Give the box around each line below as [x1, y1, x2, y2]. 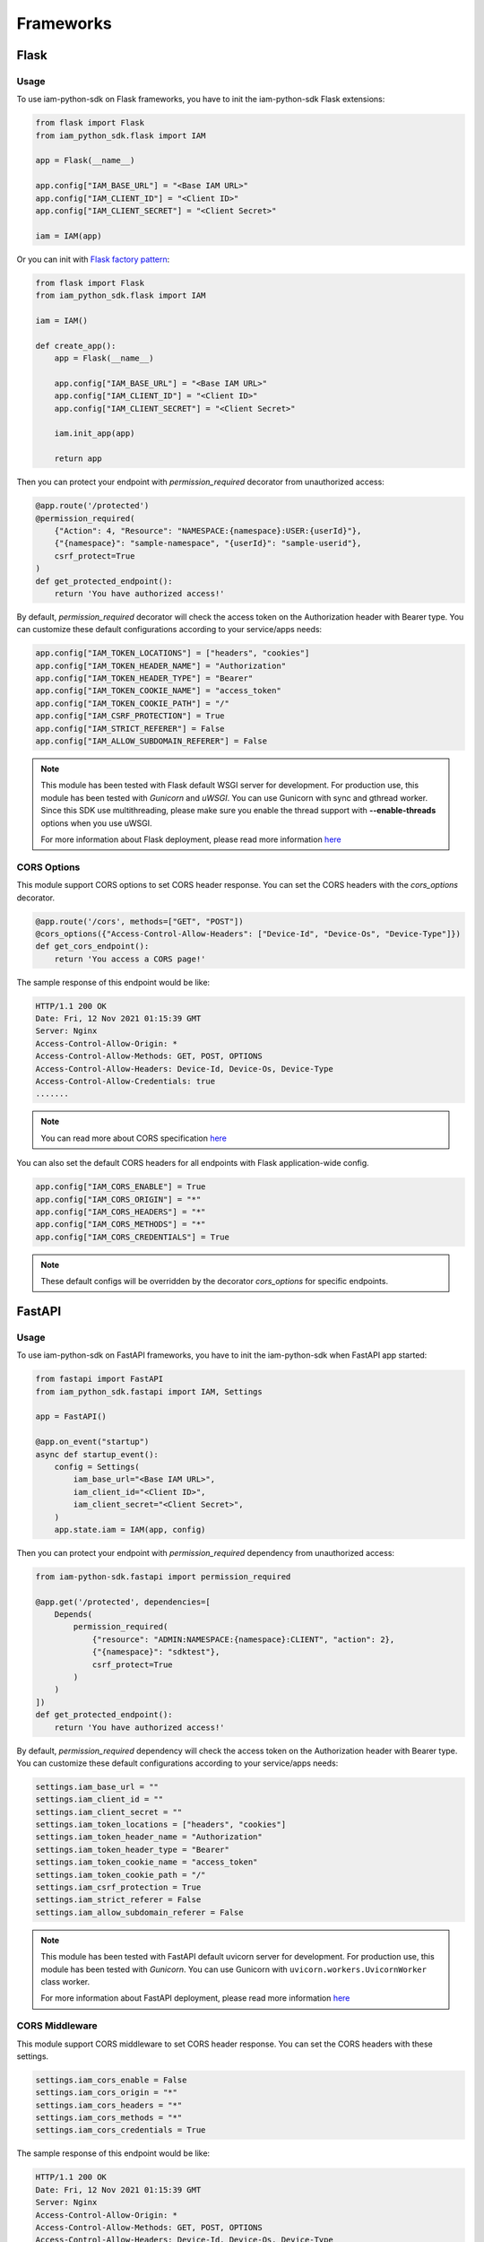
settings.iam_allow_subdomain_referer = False [35, 1907, 244, 1917]
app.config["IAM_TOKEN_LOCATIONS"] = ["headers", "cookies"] [35, 648, 310, 658]
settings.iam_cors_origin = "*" [35, 2088, 178, 2098]
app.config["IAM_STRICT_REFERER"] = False [35, 723, 225, 734]
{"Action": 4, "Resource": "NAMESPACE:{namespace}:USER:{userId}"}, [54, 526, 362, 535]
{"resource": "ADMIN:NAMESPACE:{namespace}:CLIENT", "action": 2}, [91, 1634, 395, 1645]
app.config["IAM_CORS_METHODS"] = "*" [35, 1220, 206, 1230]
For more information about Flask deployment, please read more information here [40, 834, 341, 845]
